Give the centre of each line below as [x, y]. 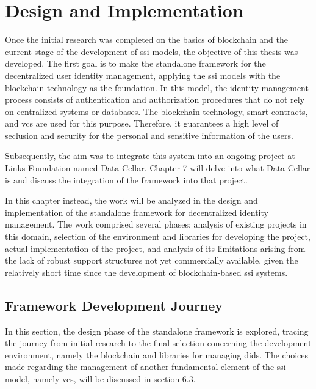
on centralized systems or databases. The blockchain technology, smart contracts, [156, 111]
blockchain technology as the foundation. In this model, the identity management [157, 87]
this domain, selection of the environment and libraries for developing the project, [158, 236]
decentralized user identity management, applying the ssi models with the [143, 75]
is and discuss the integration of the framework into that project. [126, 180]
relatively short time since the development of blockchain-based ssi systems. [146, 272]
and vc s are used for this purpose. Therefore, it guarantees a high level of [142, 123]
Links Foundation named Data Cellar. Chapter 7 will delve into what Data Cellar [158, 168]
